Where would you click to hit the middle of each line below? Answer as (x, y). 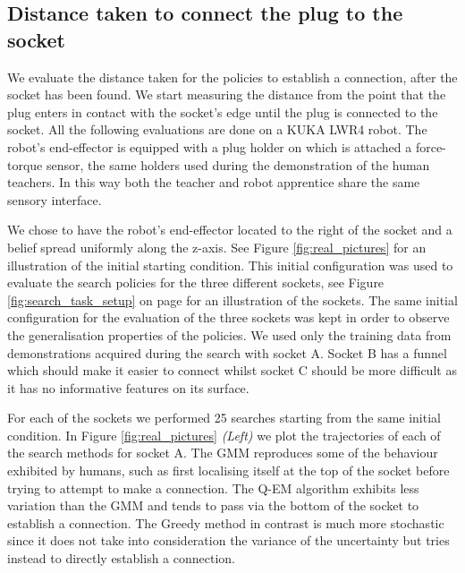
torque (25, 164)
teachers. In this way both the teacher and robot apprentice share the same (214, 182)
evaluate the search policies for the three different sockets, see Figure (196, 282)
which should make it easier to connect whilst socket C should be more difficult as (232, 370)
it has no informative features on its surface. (128, 387)
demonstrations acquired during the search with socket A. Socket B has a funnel (227, 352)
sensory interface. (55, 199)
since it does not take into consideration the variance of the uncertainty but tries (228, 540)
